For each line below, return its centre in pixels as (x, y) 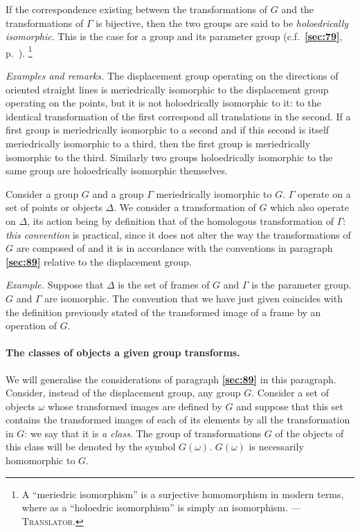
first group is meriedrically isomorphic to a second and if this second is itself (168, 130)
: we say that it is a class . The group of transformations (143, 433)
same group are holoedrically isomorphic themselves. (117, 171)
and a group (118, 193)
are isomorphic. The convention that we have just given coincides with (193, 298)
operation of (31, 325)
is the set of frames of (164, 285)
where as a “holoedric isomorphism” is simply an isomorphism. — (161, 507)
